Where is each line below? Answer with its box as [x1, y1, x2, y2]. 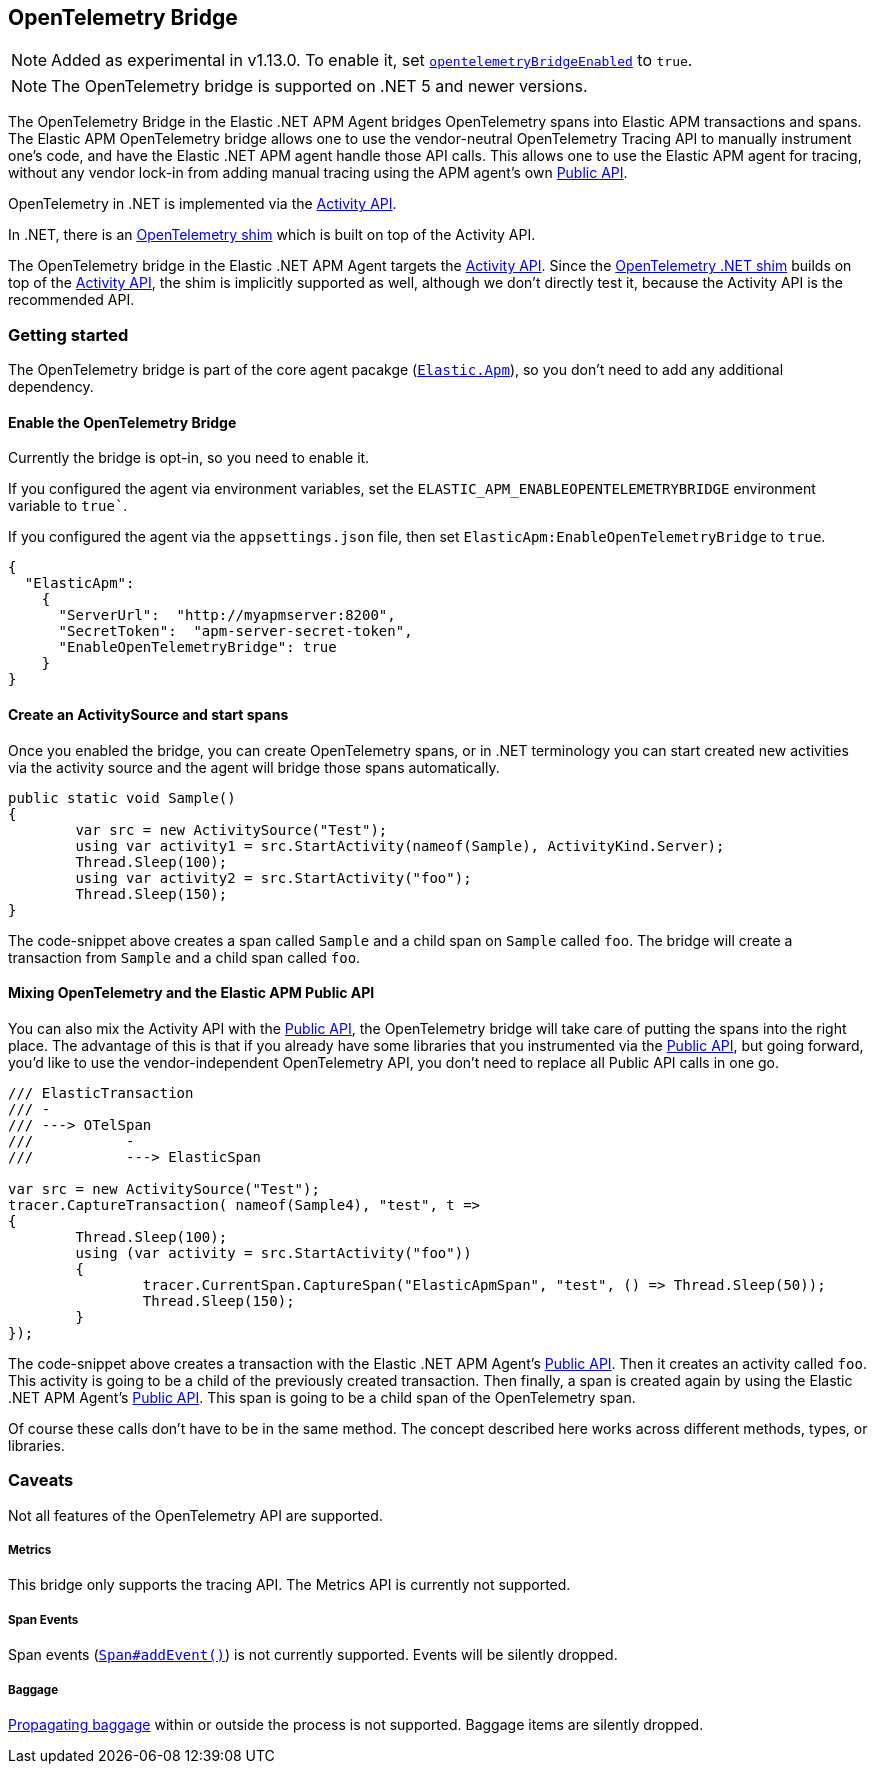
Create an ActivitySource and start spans [8, 706, 289, 723]
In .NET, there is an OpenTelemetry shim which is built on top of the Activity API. [8, 226, 536, 244]
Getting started [8, 324, 129, 345]
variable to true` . [8, 497, 128, 515]
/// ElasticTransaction [8, 1084, 194, 1101]
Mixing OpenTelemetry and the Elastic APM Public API [8, 984, 375, 1002]
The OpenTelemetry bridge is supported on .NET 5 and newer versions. [51, 76, 588, 97]
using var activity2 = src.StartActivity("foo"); [75, 869, 472, 886]
